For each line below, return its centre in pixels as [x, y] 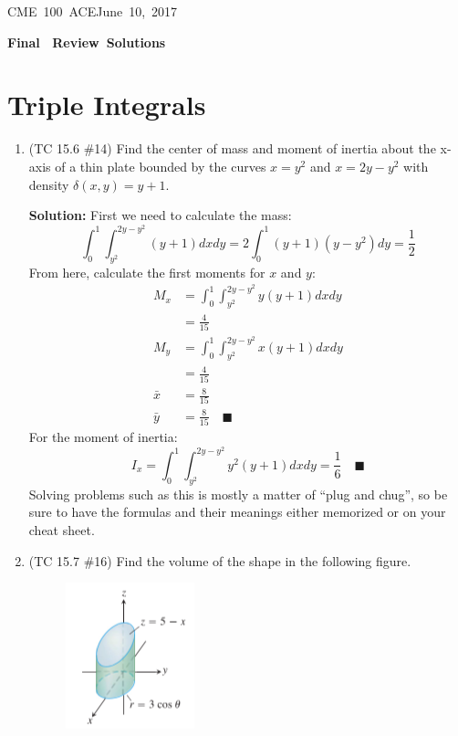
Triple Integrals [107, 105]
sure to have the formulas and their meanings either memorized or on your [237, 512]
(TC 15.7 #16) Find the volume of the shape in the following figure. [220, 560]
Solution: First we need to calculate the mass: [160, 215]
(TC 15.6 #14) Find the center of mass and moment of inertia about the [232, 148]
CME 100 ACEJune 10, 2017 [93, 11]
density [49, 184]
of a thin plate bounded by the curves [161, 166]
